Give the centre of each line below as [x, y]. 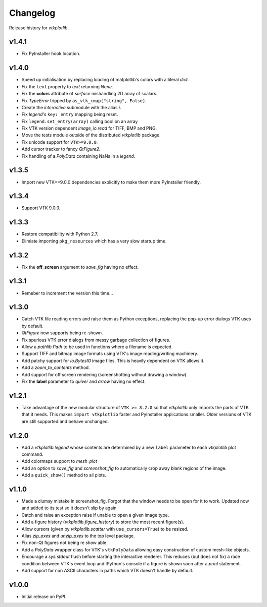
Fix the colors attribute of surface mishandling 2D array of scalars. [89, 94]
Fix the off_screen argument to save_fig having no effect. [80, 267]
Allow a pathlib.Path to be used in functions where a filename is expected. [97, 347]
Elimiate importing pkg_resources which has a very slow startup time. [94, 241]
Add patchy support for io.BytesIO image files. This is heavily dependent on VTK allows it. [113, 361]
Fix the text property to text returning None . [67, 86]
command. [32, 454]
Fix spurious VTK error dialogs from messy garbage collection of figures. [96, 340]
